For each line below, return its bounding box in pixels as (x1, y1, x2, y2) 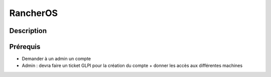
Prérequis (9, 42, 41, 51)
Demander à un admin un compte (22, 55, 91, 62)
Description (9, 26, 47, 35)
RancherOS (9, 7, 58, 18)
